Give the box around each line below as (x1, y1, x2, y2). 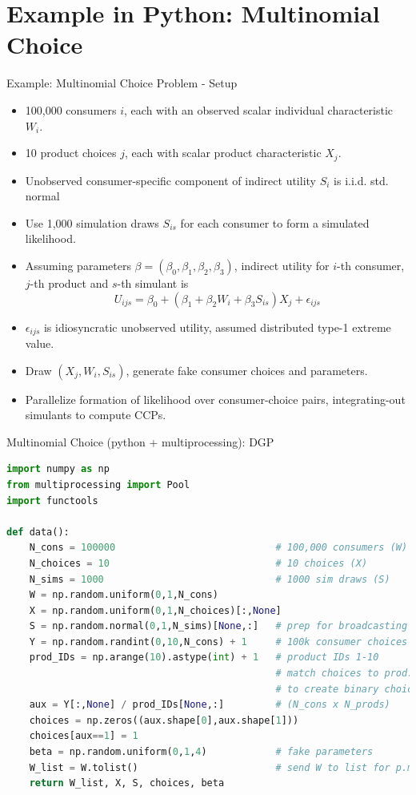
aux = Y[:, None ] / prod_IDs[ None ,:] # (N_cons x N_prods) (29, 699, 390, 711)
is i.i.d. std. (334, 172, 389, 188)
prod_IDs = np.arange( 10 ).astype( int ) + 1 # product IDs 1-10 (29, 652, 379, 664)
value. (25, 334, 54, 351)
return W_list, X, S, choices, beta (29, 777, 225, 789)
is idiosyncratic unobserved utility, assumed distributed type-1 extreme (43, 318, 391, 335)
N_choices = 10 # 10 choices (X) (29, 557, 368, 569)
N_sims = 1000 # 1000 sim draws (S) (29, 573, 390, 585)
